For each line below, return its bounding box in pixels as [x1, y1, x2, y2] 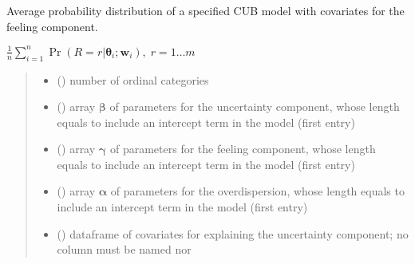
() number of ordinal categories [57, 71, 209, 88]
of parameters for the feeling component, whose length [109, 140, 376, 157]
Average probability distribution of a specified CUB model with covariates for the [6, 2, 405, 18]
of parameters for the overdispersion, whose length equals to [110, 183, 405, 199]
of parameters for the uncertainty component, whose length [109, 98, 400, 115]
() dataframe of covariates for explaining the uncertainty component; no [57, 225, 409, 242]
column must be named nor [57, 241, 192, 258]
